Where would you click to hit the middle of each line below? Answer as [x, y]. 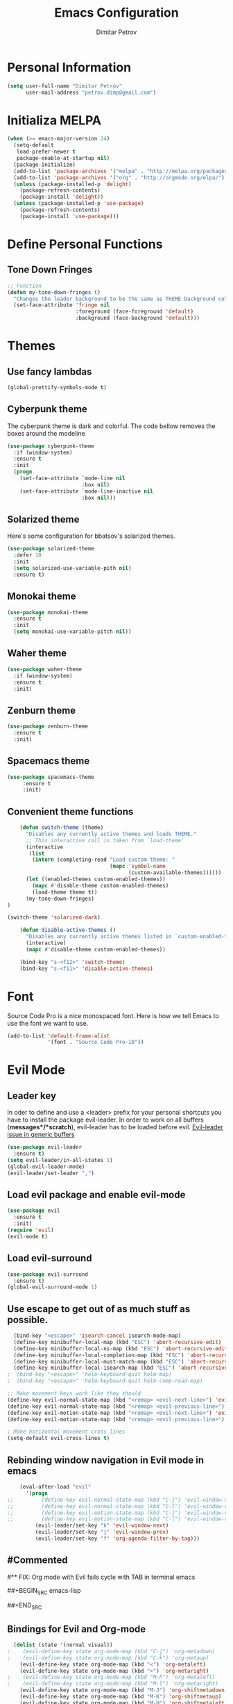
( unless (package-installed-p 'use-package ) [79, 204]
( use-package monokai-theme [48, 612]
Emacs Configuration [116, 13]
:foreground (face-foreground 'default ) [135, 312]
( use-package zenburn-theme [48, 727]
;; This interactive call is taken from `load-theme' [105, 840]
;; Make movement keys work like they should [74, 1394]
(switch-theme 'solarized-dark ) [54, 918]
